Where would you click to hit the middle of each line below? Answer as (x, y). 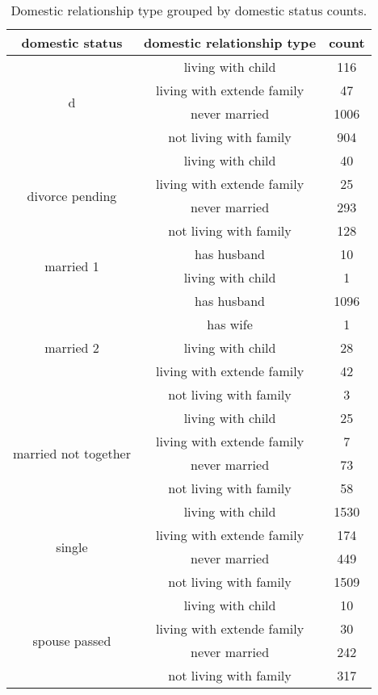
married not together (72, 453)
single (72, 546)
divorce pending (72, 195)
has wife (230, 324)
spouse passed (72, 640)
